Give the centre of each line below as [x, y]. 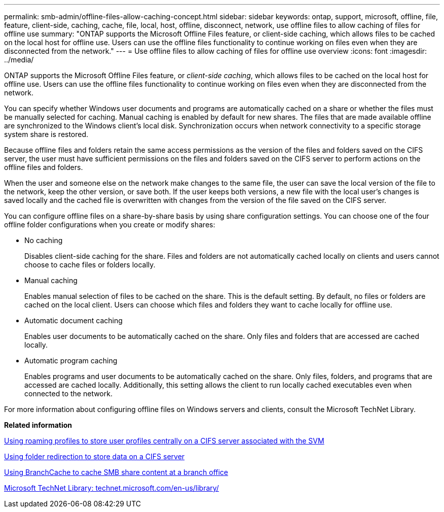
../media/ [19, 60]
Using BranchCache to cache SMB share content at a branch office [116, 472]
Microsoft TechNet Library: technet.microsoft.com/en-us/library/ [112, 488]
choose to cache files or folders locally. [90, 265]
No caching [44, 240]
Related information [38, 425]
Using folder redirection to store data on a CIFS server [95, 456]
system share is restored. [46, 134]
